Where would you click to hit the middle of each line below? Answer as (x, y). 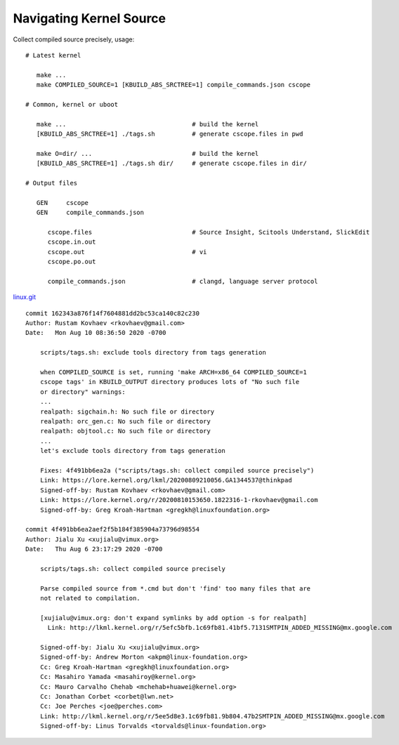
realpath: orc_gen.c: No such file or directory (125, 421)
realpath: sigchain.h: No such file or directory (127, 411)
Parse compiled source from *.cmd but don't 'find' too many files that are (175, 588)
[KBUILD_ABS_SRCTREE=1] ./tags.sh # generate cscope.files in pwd (170, 134)
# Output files (52, 183)
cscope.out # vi (127, 252)
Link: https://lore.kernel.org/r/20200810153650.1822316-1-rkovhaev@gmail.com (179, 500)
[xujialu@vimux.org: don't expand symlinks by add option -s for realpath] (173, 618)
